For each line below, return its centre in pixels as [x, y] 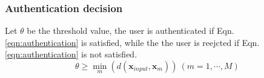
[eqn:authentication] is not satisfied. [71, 54]
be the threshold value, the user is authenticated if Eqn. [130, 31]
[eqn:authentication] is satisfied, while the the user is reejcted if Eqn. [132, 42]
